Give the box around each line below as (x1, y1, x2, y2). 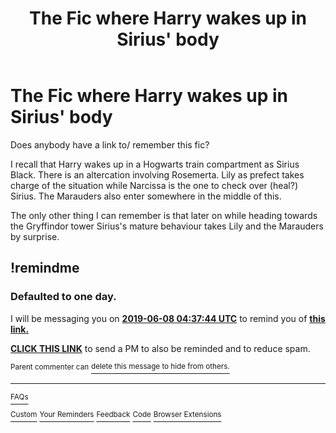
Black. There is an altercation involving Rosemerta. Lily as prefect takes (10, 168, 305, 181)
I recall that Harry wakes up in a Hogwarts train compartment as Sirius (10, 158, 300, 170)
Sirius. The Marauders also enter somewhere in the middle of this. (10, 190, 282, 202)
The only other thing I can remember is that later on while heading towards (10, 209, 318, 221)
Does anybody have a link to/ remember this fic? (10, 138, 210, 151)
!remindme (10, 260, 80, 277)
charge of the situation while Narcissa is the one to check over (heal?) (10, 179, 298, 191)
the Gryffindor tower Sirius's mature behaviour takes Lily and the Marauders (10, 220, 324, 232)
